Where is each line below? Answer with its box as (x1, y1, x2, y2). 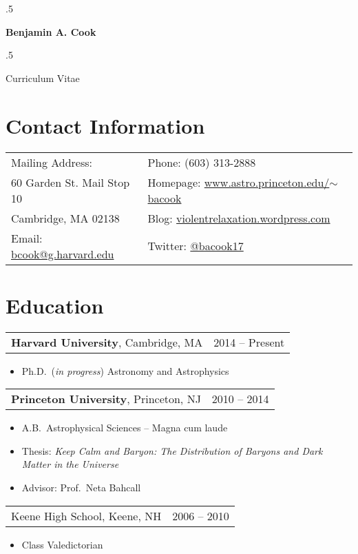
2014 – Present (213, 334, 285, 350)
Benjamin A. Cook (6, 24, 96, 39)
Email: (11, 229, 43, 246)
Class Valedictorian (21, 537, 103, 551)
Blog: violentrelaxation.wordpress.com (147, 209, 330, 226)
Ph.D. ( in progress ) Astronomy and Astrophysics (21, 363, 229, 378)
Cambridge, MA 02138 (11, 209, 120, 226)
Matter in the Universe (21, 457, 119, 471)
